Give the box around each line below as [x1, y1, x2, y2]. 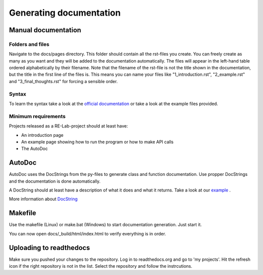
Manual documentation [9, 26, 81, 34]
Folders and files [9, 41, 50, 47]
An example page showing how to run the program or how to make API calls [21, 139, 174, 145]
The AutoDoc [21, 146, 48, 151]
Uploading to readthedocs [9, 243, 90, 252]
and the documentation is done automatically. [9, 178, 101, 184]
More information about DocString [9, 196, 78, 202]
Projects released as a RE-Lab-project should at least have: [9, 123, 129, 129]
